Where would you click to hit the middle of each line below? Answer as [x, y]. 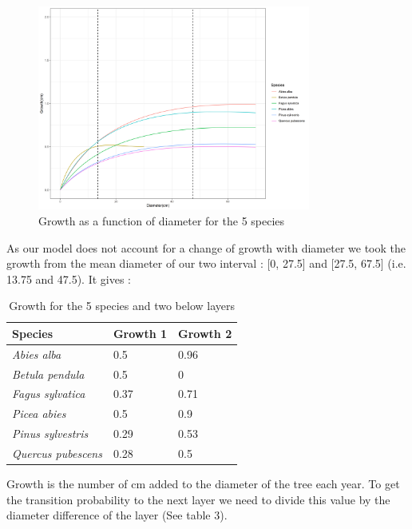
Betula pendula [48, 374]
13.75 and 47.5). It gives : [69, 278]
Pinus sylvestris [50, 434]
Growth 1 [140, 333]
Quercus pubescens [57, 453]
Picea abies [39, 414]
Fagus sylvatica [49, 394]
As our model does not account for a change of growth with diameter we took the [206, 247]
